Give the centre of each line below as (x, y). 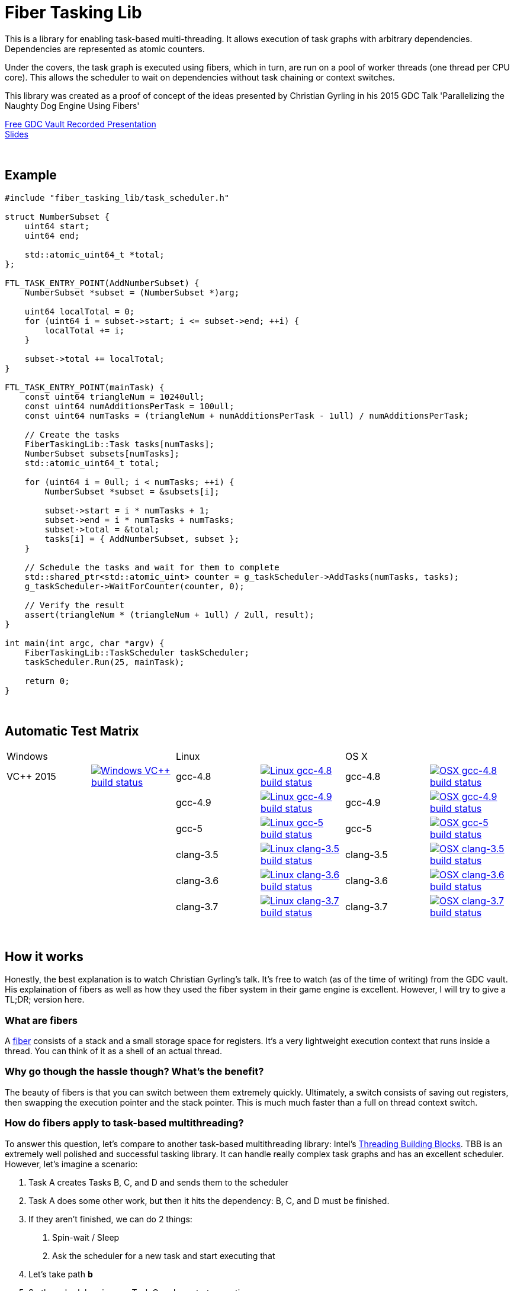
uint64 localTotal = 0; (80, 311)
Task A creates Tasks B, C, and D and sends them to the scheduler (158, 1182)
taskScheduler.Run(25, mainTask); (105, 662)
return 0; (47, 681)
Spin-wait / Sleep (86, 1237)
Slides (17, 134)
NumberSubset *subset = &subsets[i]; (132, 491)
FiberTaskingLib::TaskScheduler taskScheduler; (137, 652)
